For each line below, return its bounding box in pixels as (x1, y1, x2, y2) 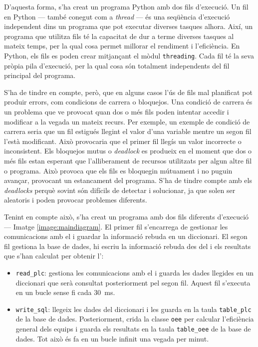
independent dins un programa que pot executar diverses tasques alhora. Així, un (4, 21, 253, 31)
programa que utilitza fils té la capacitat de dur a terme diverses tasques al (4, 30, 234, 41)
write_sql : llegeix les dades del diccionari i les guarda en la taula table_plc (15, 303, 252, 314)
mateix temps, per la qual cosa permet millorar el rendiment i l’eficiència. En (4, 40, 240, 51)
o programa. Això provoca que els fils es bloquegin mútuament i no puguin (4, 165, 233, 175)
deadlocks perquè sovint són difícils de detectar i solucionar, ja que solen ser (4, 184, 236, 195)
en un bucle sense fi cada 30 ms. (15, 287, 115, 297)
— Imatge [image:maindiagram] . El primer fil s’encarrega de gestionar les (4, 221, 228, 231)
